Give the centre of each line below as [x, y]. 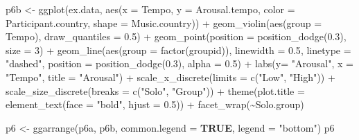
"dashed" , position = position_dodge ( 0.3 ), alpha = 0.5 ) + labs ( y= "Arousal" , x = [179, 63]
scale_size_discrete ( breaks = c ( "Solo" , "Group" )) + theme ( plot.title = [155, 90]
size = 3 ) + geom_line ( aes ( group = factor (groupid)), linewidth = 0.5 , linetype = [178, 50]
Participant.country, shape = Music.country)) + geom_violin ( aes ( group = [164, 23]
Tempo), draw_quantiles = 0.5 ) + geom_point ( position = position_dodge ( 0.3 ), [176, 36]
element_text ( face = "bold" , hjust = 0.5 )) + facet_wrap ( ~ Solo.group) [155, 104]
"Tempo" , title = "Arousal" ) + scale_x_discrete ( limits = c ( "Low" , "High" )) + [170, 77]
